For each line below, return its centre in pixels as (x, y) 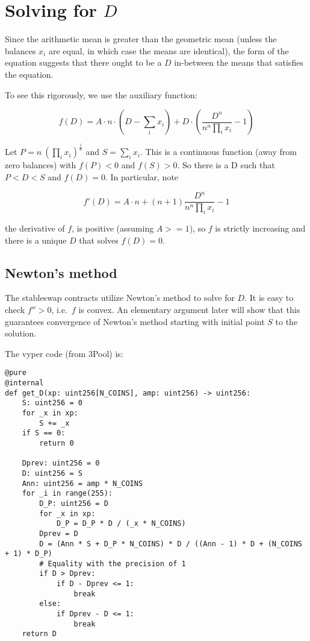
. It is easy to (269, 298)
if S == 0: (44, 433)
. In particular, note (142, 177)
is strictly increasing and (260, 228)
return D (39, 634)
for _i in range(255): (67, 494)
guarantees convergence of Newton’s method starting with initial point (135, 321)
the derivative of (35, 228)
